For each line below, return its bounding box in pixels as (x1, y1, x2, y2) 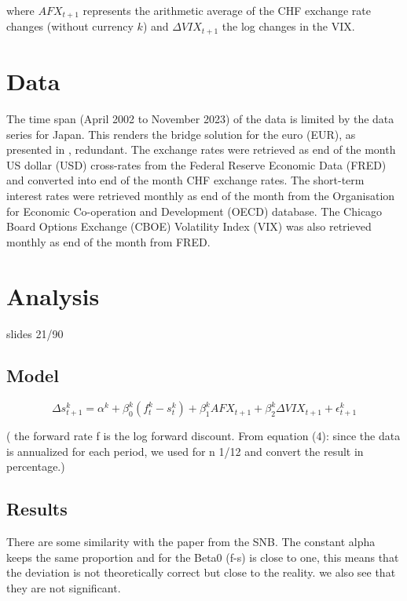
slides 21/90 (6, 325, 64, 341)
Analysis (6, 279, 100, 311)
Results (6, 497, 68, 521)
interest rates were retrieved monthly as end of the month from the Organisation (6, 188, 395, 203)
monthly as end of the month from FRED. (6, 233, 211, 250)
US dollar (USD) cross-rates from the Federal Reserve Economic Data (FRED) (6, 156, 387, 173)
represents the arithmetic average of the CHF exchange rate (82, 2, 371, 18)
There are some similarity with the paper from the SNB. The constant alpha (6, 534, 376, 550)
